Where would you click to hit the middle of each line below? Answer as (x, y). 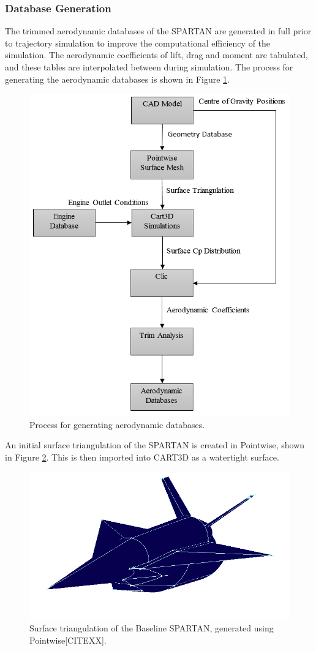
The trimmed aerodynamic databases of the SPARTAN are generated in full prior (158, 31)
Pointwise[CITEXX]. (68, 640)
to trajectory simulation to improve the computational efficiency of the (138, 43)
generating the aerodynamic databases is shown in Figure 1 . (117, 79)
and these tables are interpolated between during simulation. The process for (149, 67)
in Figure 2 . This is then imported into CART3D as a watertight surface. (142, 457)
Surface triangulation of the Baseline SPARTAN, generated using (152, 628)
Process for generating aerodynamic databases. (117, 424)
